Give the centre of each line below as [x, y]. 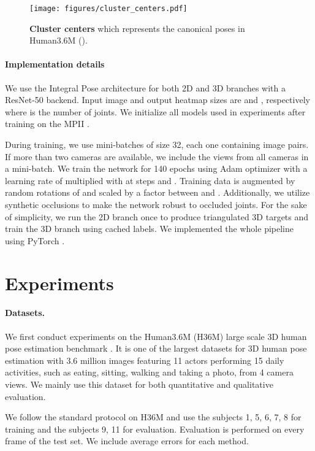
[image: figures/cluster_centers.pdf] [108, 9]
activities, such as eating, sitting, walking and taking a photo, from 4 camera [149, 372]
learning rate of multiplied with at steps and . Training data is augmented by [150, 180]
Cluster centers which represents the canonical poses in [137, 28]
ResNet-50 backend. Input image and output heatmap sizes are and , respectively [157, 100]
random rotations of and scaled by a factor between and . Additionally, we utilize [157, 192]
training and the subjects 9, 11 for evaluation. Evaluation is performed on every [155, 429]
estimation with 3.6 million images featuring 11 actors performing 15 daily [145, 360]
